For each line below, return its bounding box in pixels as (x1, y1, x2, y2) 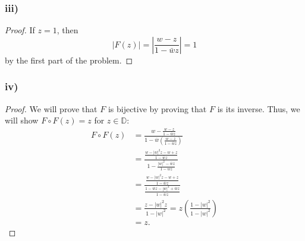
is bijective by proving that (108, 102, 207, 115)
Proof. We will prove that (5, 102, 98, 115)
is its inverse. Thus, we (217, 102, 300, 115)
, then (56, 24, 78, 36)
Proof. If (5, 24, 35, 36)
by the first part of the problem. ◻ (5, 53, 133, 66)
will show (5, 114, 39, 126)
